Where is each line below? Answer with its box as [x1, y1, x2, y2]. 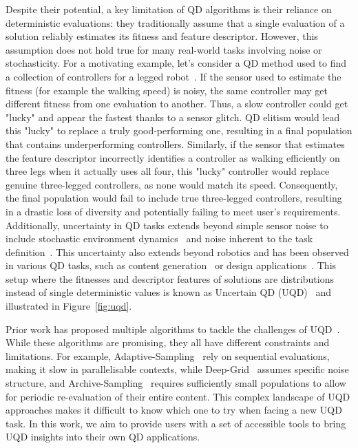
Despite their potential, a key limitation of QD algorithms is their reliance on [6, 2, 332, 16]
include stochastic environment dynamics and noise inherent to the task [6, 231, 313, 246]
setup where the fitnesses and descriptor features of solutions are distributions [6, 271, 335, 286]
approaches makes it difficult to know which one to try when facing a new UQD [6, 403, 342, 417]
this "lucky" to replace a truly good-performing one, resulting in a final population [6, 123, 352, 138]
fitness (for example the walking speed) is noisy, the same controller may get [6, 83, 328, 97]
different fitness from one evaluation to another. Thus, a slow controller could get [6, 96, 348, 111]
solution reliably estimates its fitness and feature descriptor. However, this [6, 29, 318, 43]
